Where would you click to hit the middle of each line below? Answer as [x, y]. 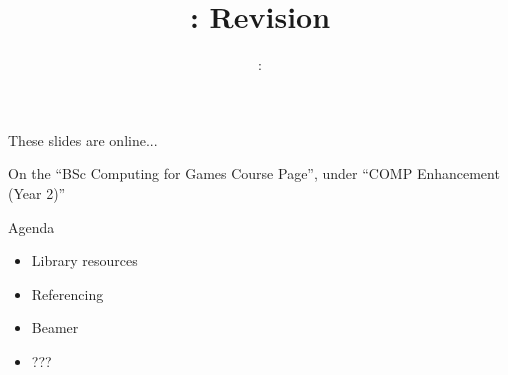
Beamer [55, 327]
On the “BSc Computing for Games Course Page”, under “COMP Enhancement [254, 173]
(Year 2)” [37, 192]
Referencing [67, 293]
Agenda [31, 226]
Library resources [84, 260]
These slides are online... [83, 139]
